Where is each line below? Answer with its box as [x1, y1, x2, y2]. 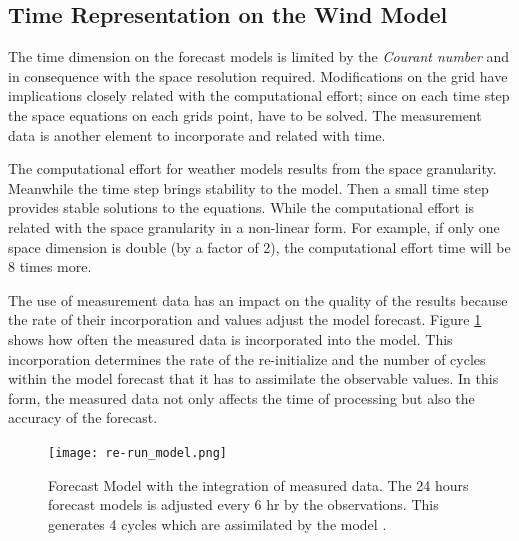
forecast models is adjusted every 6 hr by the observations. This [48, 494, 439, 515]
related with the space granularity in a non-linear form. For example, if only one [8, 216, 500, 237]
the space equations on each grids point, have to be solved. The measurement [8, 104, 482, 125]
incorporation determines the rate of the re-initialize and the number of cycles [8, 348, 486, 369]
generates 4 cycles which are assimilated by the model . [48, 513, 387, 534]
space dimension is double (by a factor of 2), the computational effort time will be [8, 236, 511, 257]
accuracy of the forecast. [8, 407, 158, 428]
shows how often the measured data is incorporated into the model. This [8, 328, 453, 349]
